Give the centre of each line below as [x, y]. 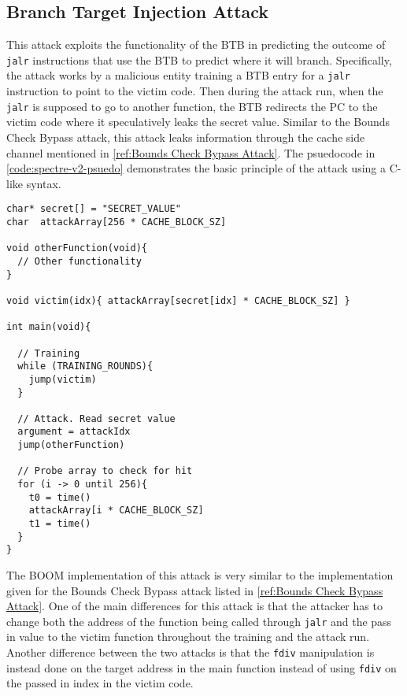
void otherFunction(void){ [77, 248]
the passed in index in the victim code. [100, 683]
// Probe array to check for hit [105, 471]
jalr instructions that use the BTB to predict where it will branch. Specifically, [199, 59]
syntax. [44, 183]
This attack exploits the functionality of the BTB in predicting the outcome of [196, 44]
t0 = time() [60, 497]
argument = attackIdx [74, 432]
